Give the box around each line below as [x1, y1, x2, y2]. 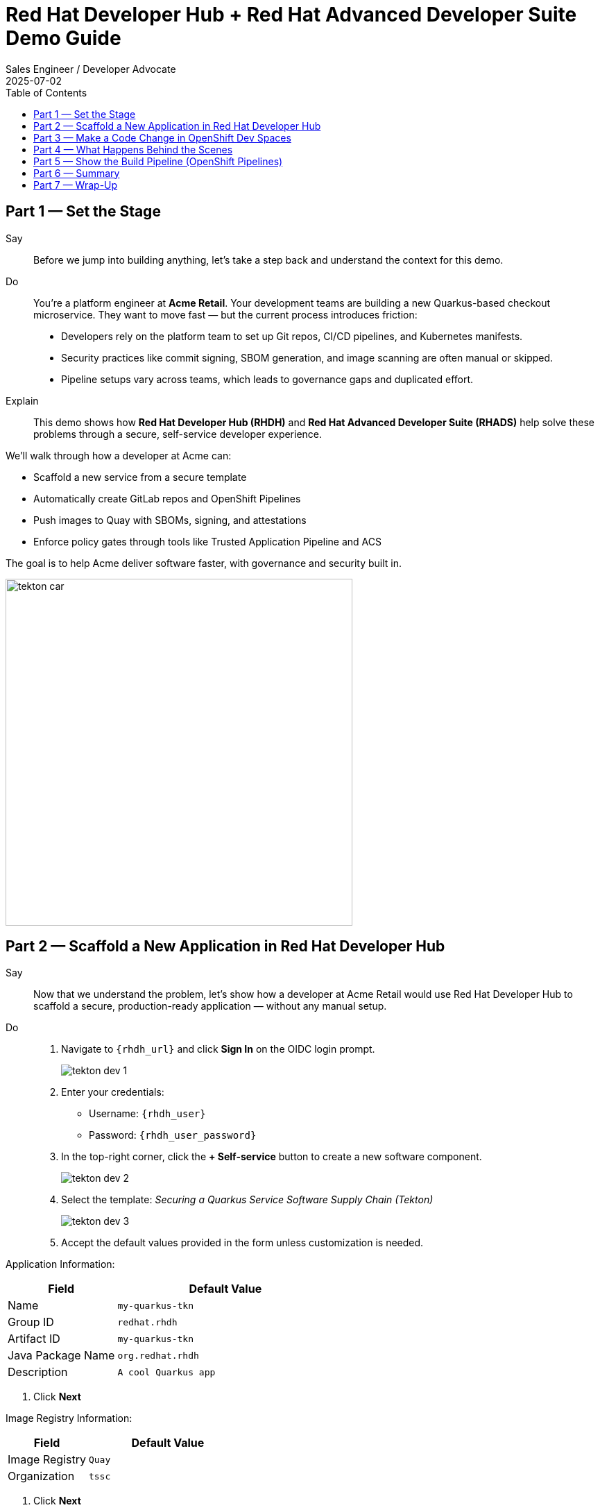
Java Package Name [8, 1348, 115, 1363]
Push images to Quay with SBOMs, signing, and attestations [33, 514, 307, 526]
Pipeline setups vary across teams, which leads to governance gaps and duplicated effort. [61, 373, 474, 385]
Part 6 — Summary [33, 167, 120, 179]
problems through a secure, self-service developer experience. [33, 427, 323, 440]
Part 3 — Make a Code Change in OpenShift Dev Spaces [33, 131, 291, 144]
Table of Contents [6, 86, 87, 99]
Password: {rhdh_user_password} [89, 1129, 257, 1142]
